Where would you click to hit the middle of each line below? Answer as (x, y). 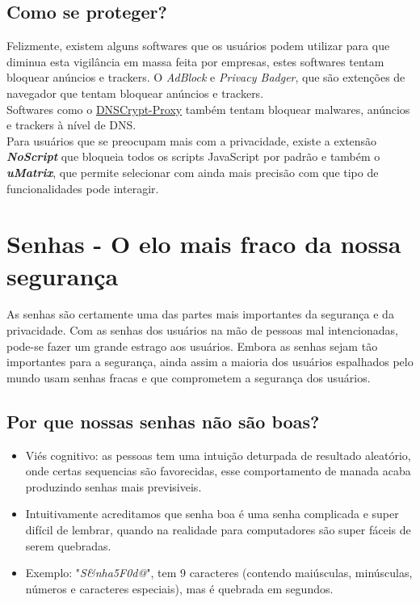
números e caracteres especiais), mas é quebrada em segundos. (179, 588)
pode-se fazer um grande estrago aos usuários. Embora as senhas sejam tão (192, 346)
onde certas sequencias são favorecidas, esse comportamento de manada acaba (218, 471)
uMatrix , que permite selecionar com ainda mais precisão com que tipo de (193, 172)
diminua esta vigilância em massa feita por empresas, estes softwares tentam (195, 61)
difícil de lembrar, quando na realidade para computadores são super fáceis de (218, 529)
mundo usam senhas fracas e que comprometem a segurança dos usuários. (189, 377)
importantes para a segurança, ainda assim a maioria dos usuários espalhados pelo (210, 362)
